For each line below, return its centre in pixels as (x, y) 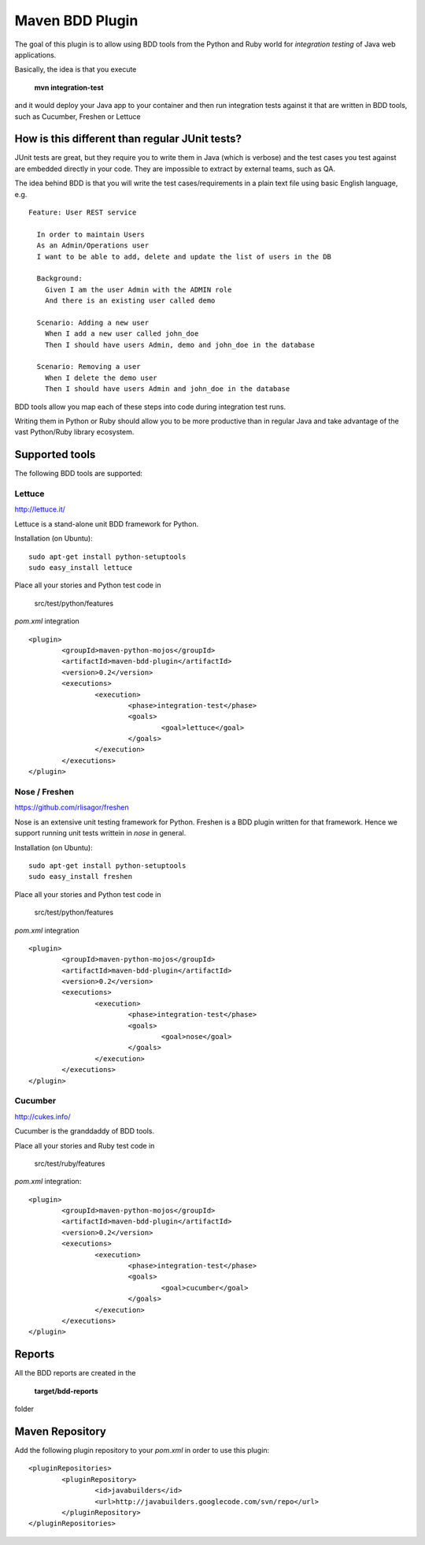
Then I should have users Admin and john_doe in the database (167, 389)
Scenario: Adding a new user (93, 322)
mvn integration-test (69, 87)
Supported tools (55, 454)
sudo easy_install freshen (81, 877)
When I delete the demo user (101, 378)
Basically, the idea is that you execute (76, 69)
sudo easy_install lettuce (81, 568)
